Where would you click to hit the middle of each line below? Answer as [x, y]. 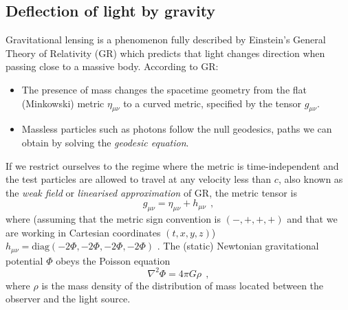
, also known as [311, 179]
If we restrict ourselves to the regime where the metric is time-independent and [172, 165]
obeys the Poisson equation [113, 260]
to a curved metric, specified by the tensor [213, 103]
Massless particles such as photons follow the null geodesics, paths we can [177, 129]
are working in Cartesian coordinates [83, 232]
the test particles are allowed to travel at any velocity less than [139, 179]
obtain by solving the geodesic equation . [105, 142]
